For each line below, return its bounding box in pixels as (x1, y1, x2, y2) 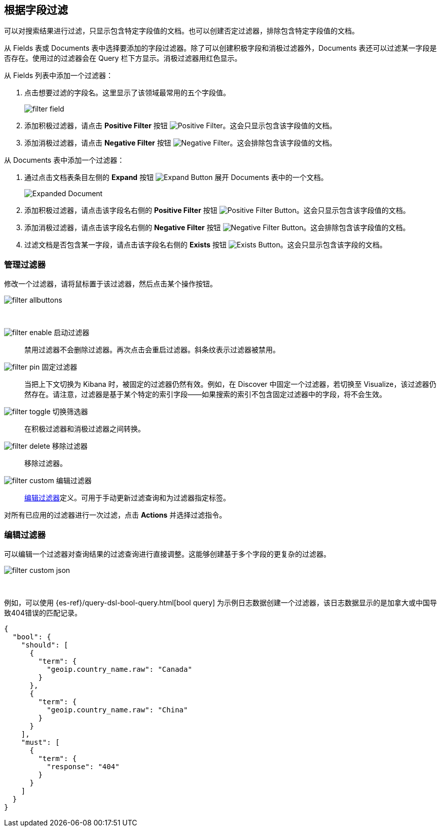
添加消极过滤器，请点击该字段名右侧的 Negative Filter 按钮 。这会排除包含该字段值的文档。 (24, 223, 410, 232)
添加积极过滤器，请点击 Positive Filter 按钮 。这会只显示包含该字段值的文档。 (24, 121, 337, 130)
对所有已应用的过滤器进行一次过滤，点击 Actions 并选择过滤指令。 (4, 511, 227, 520)
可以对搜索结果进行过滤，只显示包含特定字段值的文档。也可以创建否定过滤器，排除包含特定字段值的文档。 (4, 26, 359, 35)
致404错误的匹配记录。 (4, 608, 82, 617)
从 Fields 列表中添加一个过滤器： (4, 71, 114, 80)
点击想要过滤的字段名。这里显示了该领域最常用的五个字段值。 (24, 88, 230, 97)
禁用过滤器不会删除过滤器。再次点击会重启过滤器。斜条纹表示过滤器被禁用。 (24, 345, 280, 354)
